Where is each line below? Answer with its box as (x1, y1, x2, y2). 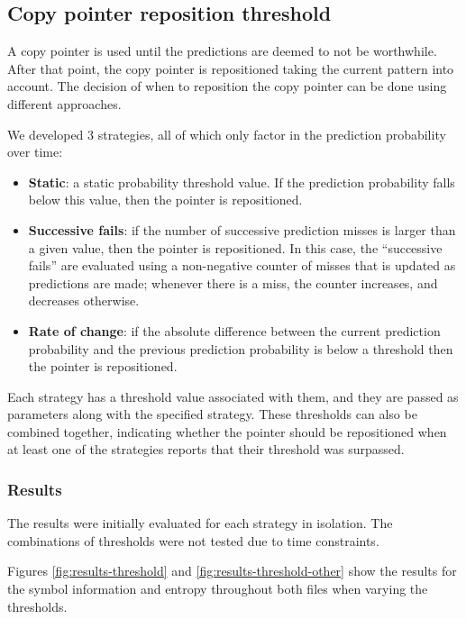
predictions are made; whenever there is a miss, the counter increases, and (28, 273, 438, 292)
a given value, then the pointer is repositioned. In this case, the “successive (28, 238, 443, 257)
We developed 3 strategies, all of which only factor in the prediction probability (7, 124, 446, 143)
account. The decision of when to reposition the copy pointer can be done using (7, 77, 447, 96)
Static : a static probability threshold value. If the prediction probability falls (28, 172, 455, 191)
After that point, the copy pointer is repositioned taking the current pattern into (7, 59, 454, 77)
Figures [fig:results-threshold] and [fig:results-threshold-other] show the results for (7, 561, 457, 580)
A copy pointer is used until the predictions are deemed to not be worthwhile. (7, 41, 437, 60)
